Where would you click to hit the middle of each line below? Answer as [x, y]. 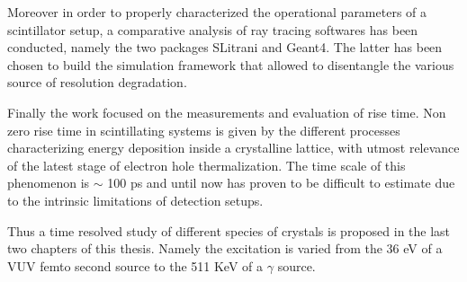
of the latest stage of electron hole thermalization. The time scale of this [207, 165]
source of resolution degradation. [97, 82]
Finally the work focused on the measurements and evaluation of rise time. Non [227, 112]
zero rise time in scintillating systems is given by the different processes [204, 130]
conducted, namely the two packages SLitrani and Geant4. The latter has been [225, 47]
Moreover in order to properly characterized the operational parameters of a [217, 12]
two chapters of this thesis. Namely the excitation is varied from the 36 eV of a [225, 248]
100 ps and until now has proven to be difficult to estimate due [281, 183]
